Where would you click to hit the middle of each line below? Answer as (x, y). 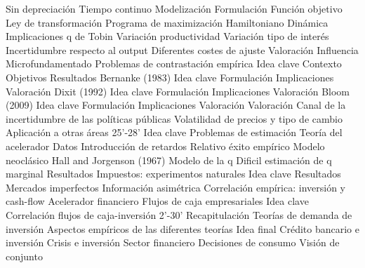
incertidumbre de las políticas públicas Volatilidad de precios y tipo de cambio (174, 118)
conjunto (24, 256)
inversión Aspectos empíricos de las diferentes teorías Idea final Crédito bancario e (182, 228)
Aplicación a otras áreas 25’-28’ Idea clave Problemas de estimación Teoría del (174, 132)
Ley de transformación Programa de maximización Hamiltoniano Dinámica (167, 22)
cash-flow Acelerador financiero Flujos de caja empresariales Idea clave (157, 201)
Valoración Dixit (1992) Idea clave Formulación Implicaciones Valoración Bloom (178, 91)
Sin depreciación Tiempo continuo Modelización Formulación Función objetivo (174, 8)
